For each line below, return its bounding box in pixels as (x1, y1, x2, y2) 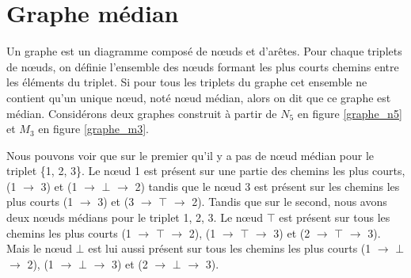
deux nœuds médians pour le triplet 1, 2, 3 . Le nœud (6, 209, 264, 226)
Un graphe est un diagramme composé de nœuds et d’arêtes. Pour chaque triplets (6, 43, 402, 59)
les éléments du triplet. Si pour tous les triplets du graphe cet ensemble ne (6, 74, 367, 90)
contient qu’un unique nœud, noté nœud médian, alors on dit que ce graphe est (6, 89, 391, 105)
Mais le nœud (6, 240, 72, 257)
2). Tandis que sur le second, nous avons (192, 193, 387, 210)
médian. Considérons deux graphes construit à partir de (6, 105, 277, 121)
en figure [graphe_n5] (297, 105, 402, 121)
